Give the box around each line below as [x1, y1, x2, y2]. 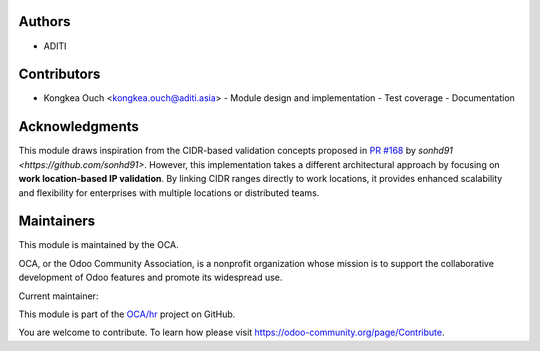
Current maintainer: [18, 290, 99, 302]
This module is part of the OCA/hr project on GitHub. [18, 308, 236, 320]
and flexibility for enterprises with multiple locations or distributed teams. [18, 186, 320, 199]
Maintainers [18, 213, 96, 230]
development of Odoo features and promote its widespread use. [18, 271, 283, 284]
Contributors [18, 66, 101, 83]
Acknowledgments [18, 118, 140, 135]
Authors [18, 13, 71, 30]
